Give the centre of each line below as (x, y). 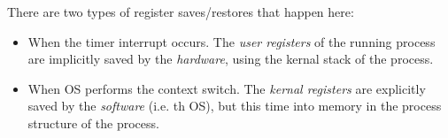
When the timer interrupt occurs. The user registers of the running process (232, 41)
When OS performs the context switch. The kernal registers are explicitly (227, 88)
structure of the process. (93, 123)
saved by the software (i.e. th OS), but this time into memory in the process (235, 106)
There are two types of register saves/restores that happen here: (181, 11)
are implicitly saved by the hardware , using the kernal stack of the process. (231, 59)
